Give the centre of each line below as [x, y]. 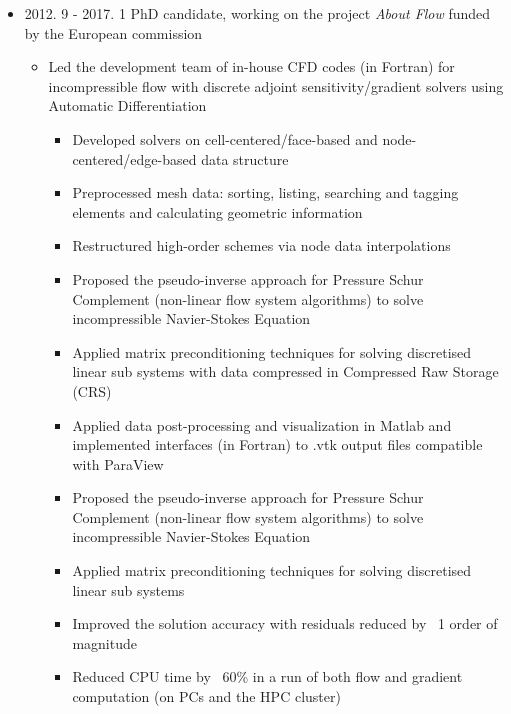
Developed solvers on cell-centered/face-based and [225, 138]
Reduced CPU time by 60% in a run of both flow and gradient [267, 676]
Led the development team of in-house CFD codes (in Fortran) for [251, 66]
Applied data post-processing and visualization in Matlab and [262, 424]
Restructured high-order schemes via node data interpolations [261, 245]
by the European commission [113, 32]
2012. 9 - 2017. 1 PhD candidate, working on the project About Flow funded [257, 13]
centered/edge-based [134, 158]
